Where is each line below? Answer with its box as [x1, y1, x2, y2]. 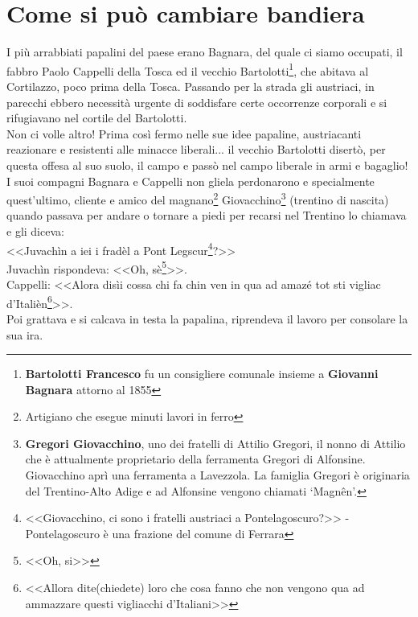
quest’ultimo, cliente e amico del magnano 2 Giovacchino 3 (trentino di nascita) [6, 189, 389, 208]
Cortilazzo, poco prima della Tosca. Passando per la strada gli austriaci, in [6, 77, 375, 94]
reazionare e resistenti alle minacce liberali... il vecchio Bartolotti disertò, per [6, 141, 386, 158]
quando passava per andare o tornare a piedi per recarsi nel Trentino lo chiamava [6, 207, 407, 224]
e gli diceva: [6, 222, 64, 239]
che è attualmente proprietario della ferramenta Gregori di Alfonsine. [25, 450, 366, 467]
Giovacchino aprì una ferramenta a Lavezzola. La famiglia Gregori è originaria [25, 467, 410, 483]
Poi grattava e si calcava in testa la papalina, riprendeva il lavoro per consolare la [6, 310, 408, 327]
